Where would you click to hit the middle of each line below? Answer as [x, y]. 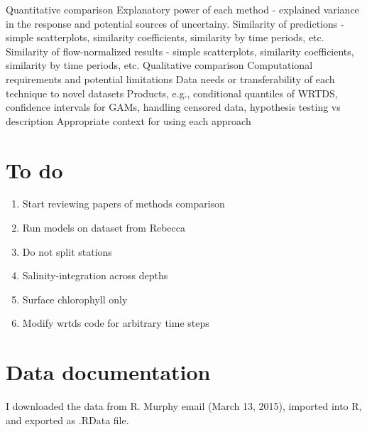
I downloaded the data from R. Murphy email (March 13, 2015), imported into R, [184, 406]
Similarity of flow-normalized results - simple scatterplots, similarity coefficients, [180, 51]
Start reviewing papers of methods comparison [124, 204]
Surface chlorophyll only [75, 299]
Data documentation [108, 372]
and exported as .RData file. [67, 420]
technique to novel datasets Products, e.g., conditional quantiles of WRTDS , [172, 93]
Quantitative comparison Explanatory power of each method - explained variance [182, 9]
